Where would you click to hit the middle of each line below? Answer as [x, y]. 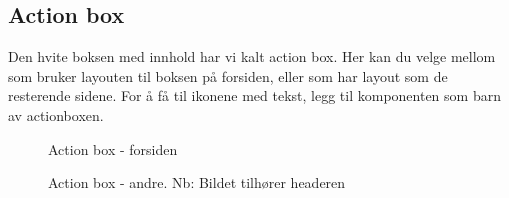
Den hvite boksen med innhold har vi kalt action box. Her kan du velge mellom [252, 56]
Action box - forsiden [113, 148]
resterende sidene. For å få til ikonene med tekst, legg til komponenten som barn [254, 95]
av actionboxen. [56, 114]
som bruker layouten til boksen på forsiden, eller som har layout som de [228, 75]
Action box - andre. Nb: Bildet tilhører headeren [197, 182]
